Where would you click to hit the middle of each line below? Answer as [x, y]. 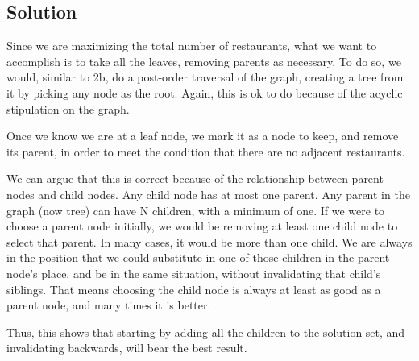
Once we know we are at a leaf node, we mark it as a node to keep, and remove [203, 136]
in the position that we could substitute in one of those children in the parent [198, 257]
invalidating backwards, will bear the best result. [127, 348]
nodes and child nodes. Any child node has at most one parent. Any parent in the [208, 194]
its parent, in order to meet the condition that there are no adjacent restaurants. [206, 151]
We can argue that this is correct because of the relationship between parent [195, 178]
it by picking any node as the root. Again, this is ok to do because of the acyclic [205, 92]
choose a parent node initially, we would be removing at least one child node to [202, 226]
